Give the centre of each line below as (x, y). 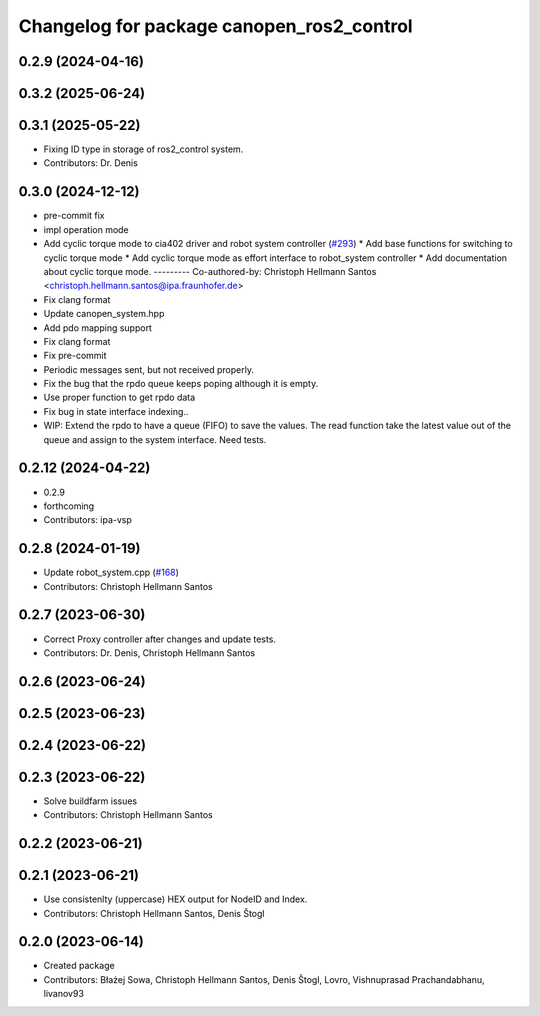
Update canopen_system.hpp (104, 314)
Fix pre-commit (75, 356)
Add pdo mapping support (97, 327)
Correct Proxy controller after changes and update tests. (160, 639)
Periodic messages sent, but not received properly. (149, 369)
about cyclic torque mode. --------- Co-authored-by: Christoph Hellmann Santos (210, 271)
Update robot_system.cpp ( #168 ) (111, 572)
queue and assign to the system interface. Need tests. (155, 439)
